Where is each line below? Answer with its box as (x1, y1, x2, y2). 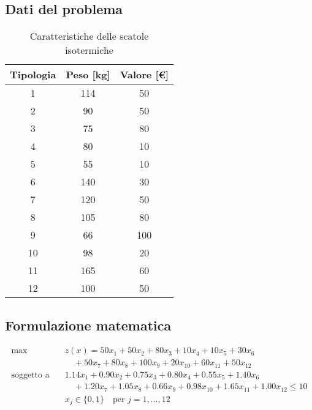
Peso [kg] (66, 67, 110, 82)
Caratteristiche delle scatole (29, 29, 149, 43)
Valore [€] (120, 67, 169, 82)
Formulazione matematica (5, 315, 172, 334)
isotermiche (65, 43, 113, 58)
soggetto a (11, 370, 50, 379)
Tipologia (10, 67, 56, 82)
